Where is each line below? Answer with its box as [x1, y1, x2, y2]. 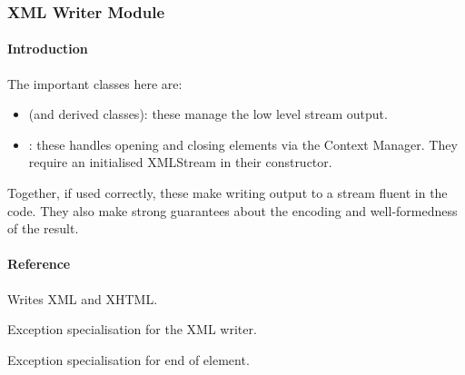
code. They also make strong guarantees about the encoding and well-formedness [7, 201, 458, 220]
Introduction [7, 39, 88, 58]
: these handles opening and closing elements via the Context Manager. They [28, 134, 458, 153]
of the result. [7, 219, 79, 238]
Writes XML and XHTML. [7, 289, 158, 308]
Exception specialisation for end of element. [7, 350, 250, 369]
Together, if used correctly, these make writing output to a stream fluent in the [7, 183, 448, 202]
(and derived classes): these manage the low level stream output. [28, 104, 388, 123]
